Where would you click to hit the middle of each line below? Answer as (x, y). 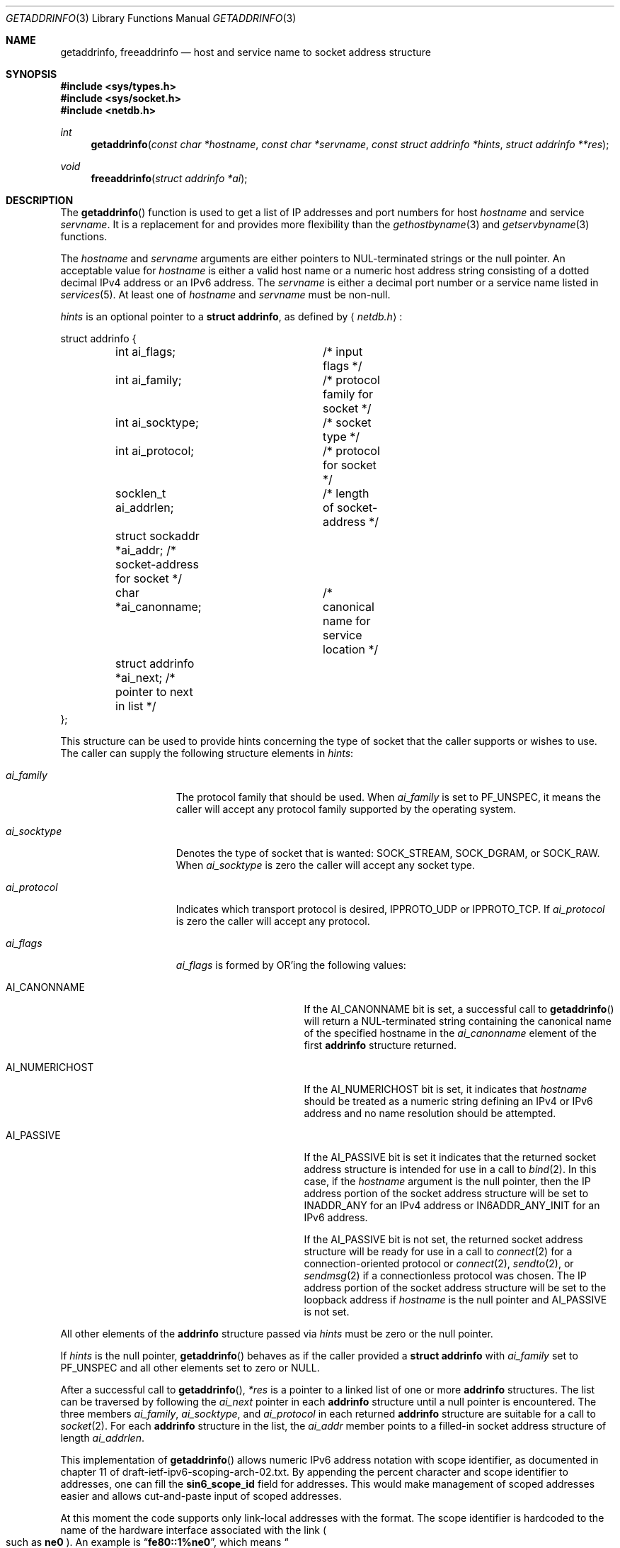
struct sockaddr (157, 536)
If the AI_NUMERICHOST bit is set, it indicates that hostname (446, 1089)
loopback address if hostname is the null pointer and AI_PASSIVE (455, 1300)
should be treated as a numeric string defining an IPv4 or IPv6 (448, 1101)
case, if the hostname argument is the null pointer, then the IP (447, 1181)
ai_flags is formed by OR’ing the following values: (291, 965)
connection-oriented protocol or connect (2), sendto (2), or (439, 1263)
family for (348, 394)
